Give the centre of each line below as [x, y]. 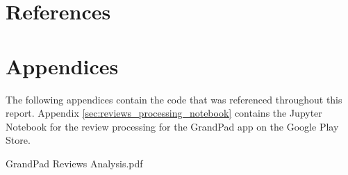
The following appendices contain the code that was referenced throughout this [174, 99]
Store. [18, 140]
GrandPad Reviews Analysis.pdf [74, 163]
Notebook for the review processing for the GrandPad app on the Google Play [172, 126]
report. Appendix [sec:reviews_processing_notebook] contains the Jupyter [164, 113]
